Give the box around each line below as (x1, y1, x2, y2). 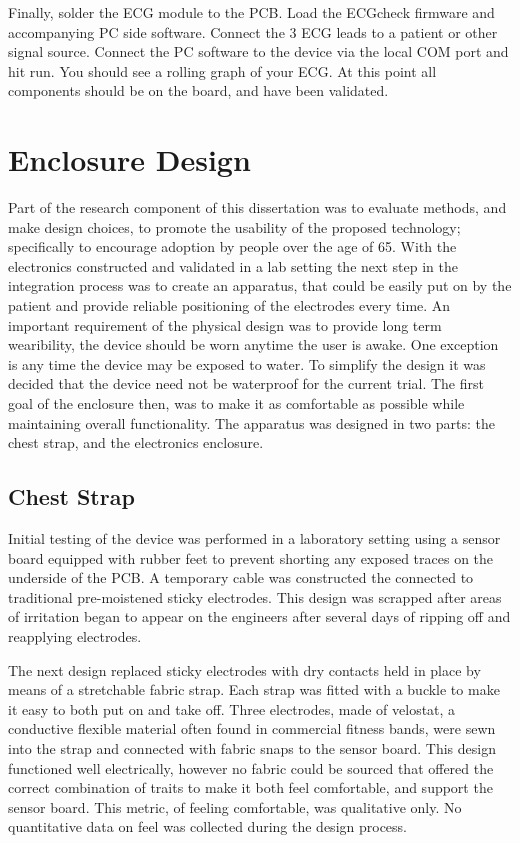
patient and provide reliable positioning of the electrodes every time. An (8, 295, 451, 316)
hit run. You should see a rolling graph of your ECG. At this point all (8, 60, 437, 81)
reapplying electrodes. (8, 625, 142, 646)
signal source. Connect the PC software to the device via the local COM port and (8, 41, 509, 62)
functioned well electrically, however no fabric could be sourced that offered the (8, 757, 494, 778)
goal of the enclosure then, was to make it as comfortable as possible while (8, 393, 465, 414)
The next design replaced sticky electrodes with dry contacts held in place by (8, 659, 481, 680)
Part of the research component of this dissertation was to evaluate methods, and (8, 197, 507, 218)
